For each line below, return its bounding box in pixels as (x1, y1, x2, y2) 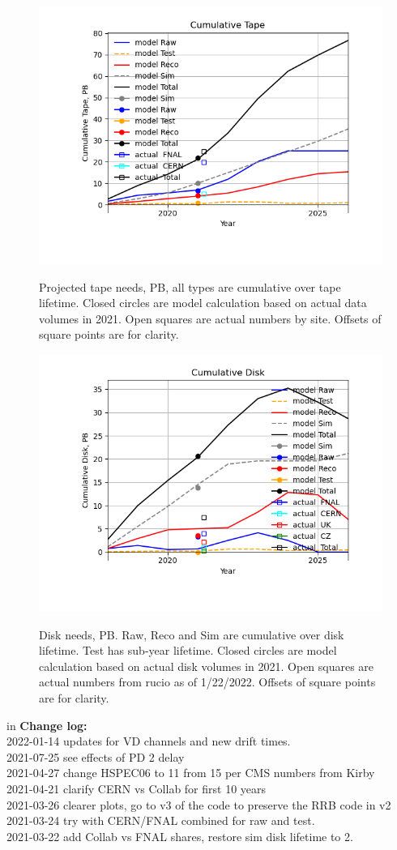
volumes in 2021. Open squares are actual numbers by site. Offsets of (39, 310, 382, 327)
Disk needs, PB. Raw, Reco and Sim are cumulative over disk (39, 626, 344, 643)
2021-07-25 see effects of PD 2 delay (6, 748, 185, 765)
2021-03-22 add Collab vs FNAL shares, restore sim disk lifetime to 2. (6, 827, 353, 844)
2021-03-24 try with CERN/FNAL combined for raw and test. (6, 812, 315, 829)
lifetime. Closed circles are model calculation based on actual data (39, 294, 367, 311)
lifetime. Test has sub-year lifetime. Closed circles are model (39, 642, 337, 659)
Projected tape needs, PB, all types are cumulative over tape (39, 278, 341, 295)
